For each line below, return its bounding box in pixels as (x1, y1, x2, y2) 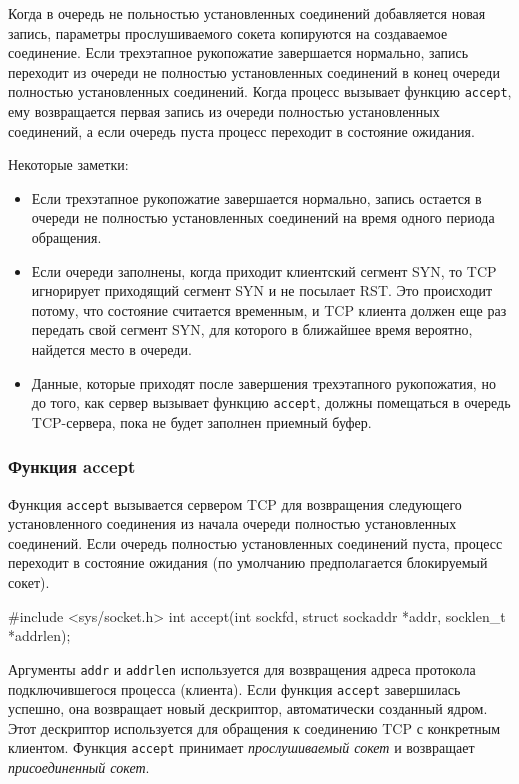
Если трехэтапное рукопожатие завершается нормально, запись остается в (31, 187, 482, 208)
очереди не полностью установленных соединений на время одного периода (31, 207, 495, 228)
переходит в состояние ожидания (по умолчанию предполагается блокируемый (8, 552, 488, 573)
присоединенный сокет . (8, 757, 150, 777)
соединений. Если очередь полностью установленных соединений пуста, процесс (8, 532, 503, 553)
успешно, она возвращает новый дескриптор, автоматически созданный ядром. (8, 698, 488, 719)
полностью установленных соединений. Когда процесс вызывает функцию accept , (8, 81, 512, 102)
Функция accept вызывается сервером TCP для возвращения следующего (8, 493, 462, 514)
